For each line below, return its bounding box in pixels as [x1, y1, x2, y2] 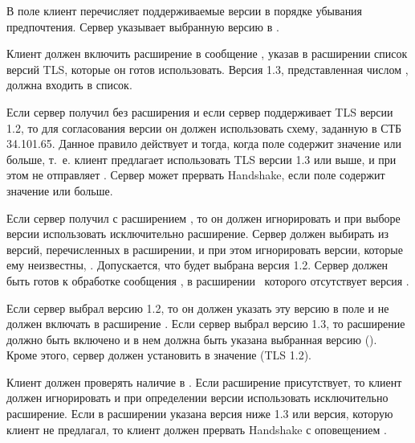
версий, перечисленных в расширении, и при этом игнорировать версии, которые [6, 240, 403, 257]
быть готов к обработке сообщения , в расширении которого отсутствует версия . [6, 272, 409, 289]
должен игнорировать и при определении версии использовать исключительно [6, 389, 389, 406]
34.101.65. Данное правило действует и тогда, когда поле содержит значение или [6, 135, 401, 152]
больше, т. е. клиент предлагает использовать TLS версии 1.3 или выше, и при [6, 150, 397, 167]
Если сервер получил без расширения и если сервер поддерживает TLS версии [6, 103, 393, 120]
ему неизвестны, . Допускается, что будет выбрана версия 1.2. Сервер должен [6, 256, 389, 273]
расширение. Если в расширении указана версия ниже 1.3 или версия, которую [6, 405, 393, 422]
